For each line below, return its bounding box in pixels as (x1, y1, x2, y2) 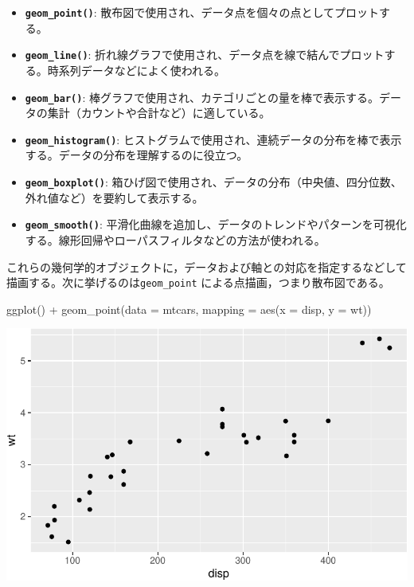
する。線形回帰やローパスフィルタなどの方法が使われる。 (25, 231, 326, 248)
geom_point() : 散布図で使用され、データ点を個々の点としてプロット (25, 4, 379, 20)
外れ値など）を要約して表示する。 (25, 189, 204, 205)
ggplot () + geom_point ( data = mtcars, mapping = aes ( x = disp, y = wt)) (6, 300, 372, 317)
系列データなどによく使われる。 (58, 61, 226, 78)
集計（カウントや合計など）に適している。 (47, 104, 271, 121)
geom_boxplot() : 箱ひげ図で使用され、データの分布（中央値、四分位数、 (25, 174, 402, 190)
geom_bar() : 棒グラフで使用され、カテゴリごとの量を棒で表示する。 (25, 88, 379, 105)
